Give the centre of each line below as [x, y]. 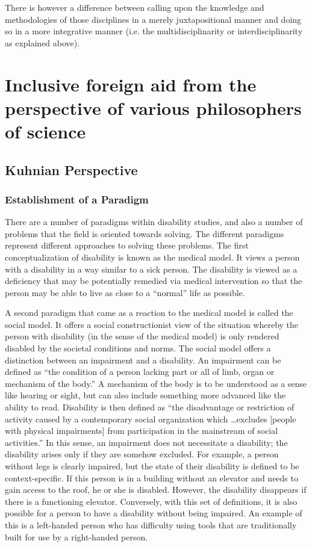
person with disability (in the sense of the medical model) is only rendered [142, 336]
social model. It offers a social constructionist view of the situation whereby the [152, 324]
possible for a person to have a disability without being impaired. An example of [154, 513]
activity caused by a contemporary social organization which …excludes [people [151, 419]
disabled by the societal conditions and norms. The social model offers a [138, 348]
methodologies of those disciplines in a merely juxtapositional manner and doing [153, 19]
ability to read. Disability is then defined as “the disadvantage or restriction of [150, 407]
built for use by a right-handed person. [76, 536]
